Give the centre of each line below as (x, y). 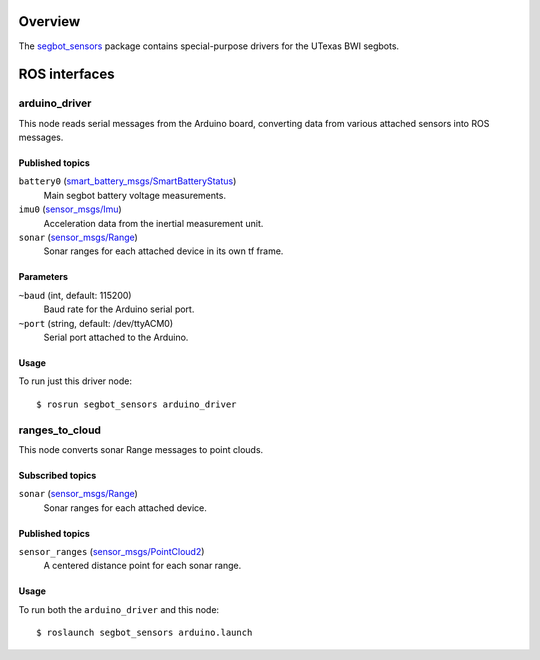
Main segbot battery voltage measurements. (135, 195)
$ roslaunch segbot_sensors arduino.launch (144, 633)
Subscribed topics (57, 475)
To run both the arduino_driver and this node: (119, 609)
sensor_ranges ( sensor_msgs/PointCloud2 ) (111, 552)
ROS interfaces (66, 74)
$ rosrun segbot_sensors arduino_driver (136, 404)
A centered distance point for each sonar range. (142, 566)
